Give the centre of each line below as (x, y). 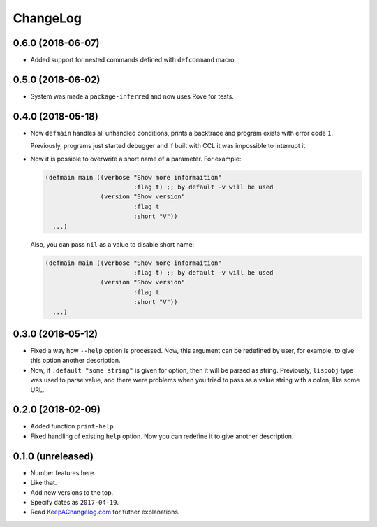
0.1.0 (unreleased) (53, 456)
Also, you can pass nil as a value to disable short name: (112, 244)
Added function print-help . (73, 426)
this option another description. (76, 361)
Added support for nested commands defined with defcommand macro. (133, 60)
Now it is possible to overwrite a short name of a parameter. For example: (136, 159)
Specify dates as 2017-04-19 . (74, 502)
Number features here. (63, 472)
